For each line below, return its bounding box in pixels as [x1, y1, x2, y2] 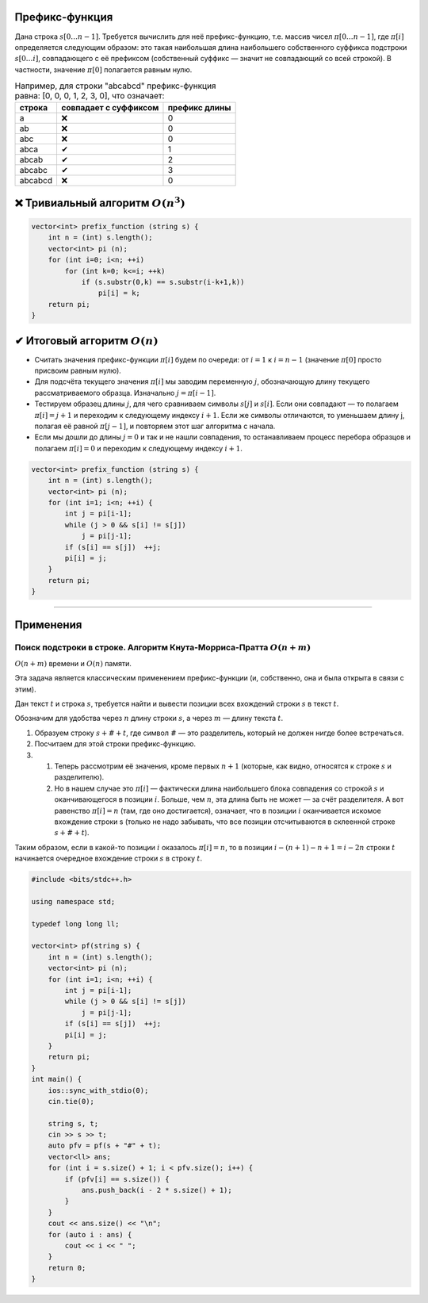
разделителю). [54, 772, 105, 782]
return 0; [48, 1263, 86, 1272]
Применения [14, 618, 82, 631]
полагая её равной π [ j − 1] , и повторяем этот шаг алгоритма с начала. [34, 421, 276, 431]
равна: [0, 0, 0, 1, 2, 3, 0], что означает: [14, 90, 165, 102]
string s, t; [48, 1119, 99, 1128]
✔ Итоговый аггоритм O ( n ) [14, 334, 159, 347]
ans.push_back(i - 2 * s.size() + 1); [81, 1186, 233, 1195]
